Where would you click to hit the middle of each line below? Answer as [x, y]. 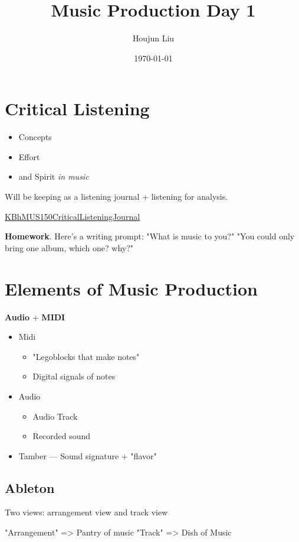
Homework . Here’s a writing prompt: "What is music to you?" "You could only [150, 236]
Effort [29, 156]
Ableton [30, 487]
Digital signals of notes [74, 376]
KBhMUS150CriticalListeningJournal [73, 216]
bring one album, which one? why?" [69, 247]
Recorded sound [62, 436]
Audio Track [55, 416]
